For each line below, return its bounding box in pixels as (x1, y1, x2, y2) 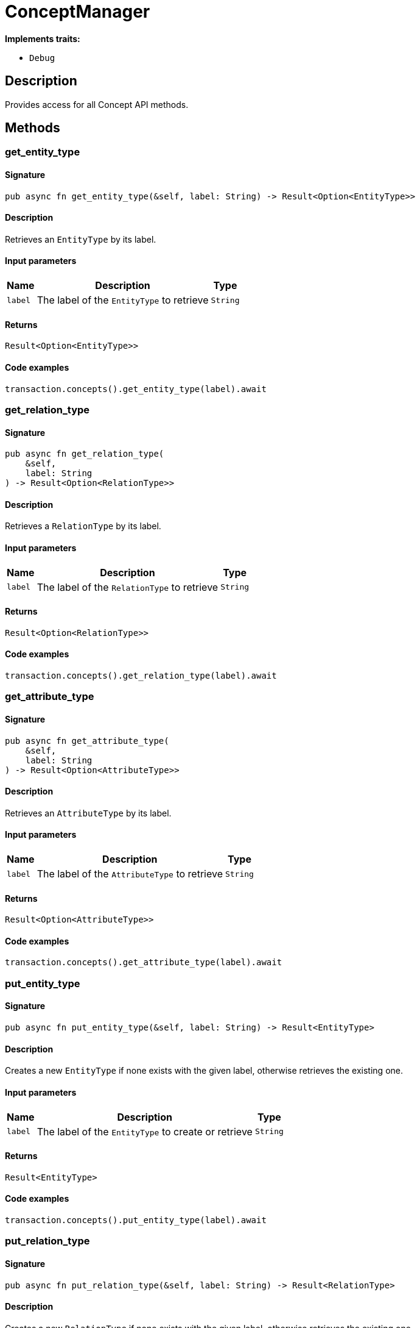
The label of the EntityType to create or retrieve (37, 1125, 253, 1138)
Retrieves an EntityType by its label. (5, 234, 156, 245)
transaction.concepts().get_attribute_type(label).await (5, 957, 282, 968)
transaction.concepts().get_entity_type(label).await (5, 384, 267, 394)
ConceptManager (5, 1, 150, 22)
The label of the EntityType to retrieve (37, 294, 209, 307)
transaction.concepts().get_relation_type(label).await (5, 671, 277, 680)
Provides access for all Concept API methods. (5, 99, 189, 110)
